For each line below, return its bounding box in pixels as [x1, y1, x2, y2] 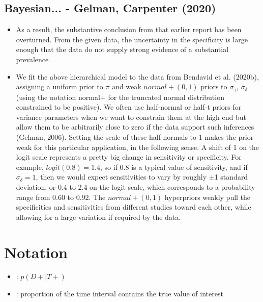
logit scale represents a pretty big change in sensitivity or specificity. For [16, 152, 242, 162]
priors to [200, 81, 227, 92]
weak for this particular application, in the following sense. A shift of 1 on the [16, 141, 259, 152]
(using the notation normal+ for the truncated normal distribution [16, 91, 224, 102]
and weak [112, 81, 141, 92]
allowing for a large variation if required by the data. [16, 211, 181, 222]
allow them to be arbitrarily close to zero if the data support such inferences [16, 121, 254, 132]
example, [16, 161, 44, 172]
